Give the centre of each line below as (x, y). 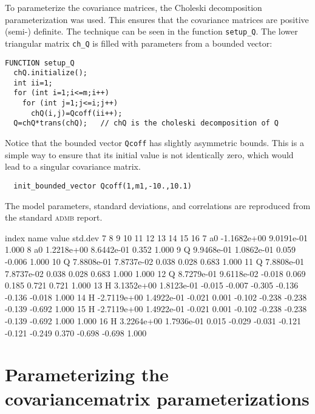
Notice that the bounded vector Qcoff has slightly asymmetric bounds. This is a (154, 143)
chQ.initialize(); (51, 73)
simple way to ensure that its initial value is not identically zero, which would (149, 154)
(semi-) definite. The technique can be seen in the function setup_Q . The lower (151, 31)
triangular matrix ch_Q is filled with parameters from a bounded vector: (139, 43)
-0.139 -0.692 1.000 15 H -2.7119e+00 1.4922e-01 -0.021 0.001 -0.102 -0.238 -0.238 (156, 309)
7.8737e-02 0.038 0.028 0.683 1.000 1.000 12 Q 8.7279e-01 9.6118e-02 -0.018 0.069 (155, 273)
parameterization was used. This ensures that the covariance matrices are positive (157, 19)
